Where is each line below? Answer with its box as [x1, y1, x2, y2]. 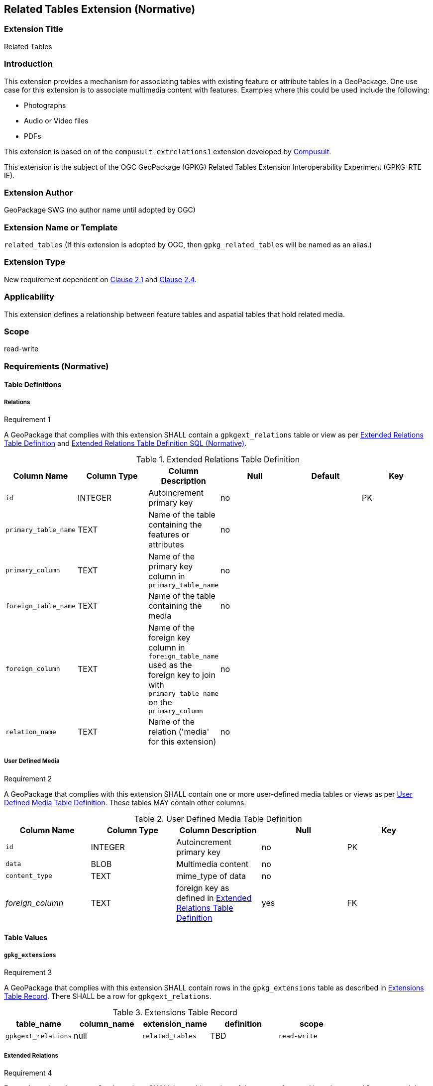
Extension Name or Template [4, 222, 118, 232]
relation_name [5, 728, 56, 736]
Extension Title [4, 24, 63, 34]
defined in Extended [176, 892, 252, 903]
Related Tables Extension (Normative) [4, 3, 196, 15]
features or [148, 530, 190, 540]
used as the [148, 660, 192, 670]
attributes [148, 540, 184, 550]
